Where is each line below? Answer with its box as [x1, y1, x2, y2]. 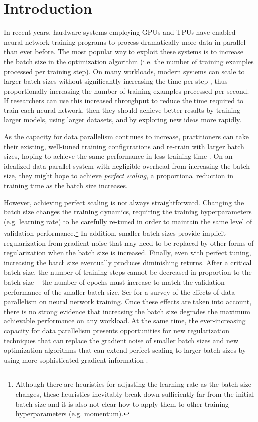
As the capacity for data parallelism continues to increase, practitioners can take [4, 131, 249, 142]
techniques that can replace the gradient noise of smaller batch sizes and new [4, 335, 239, 345]
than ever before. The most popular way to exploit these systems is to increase [4, 46, 244, 57]
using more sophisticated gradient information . [4, 354, 148, 365]
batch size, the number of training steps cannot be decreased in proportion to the [4, 267, 252, 277]
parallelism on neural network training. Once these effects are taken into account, [4, 296, 252, 307]
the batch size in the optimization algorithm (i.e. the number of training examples [4, 56, 254, 66]
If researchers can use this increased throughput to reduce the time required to [4, 95, 244, 105]
